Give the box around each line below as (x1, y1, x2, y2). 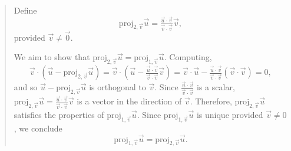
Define (14, 4, 37, 16)
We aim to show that (14, 51, 90, 63)
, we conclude (14, 122, 62, 134)
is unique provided (196, 109, 263, 121)
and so (14, 81, 38, 93)
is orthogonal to (89, 81, 146, 93)
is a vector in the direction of (77, 95, 182, 107)
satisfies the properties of (14, 109, 104, 121)
